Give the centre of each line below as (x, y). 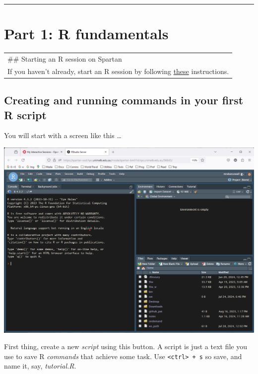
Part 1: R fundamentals (86, 34)
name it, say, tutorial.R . (40, 366)
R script (25, 114)
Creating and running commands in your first (124, 100)
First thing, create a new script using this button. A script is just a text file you (126, 346)
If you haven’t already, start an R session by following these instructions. (118, 71)
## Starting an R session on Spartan (65, 58)
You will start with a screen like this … (63, 135)
